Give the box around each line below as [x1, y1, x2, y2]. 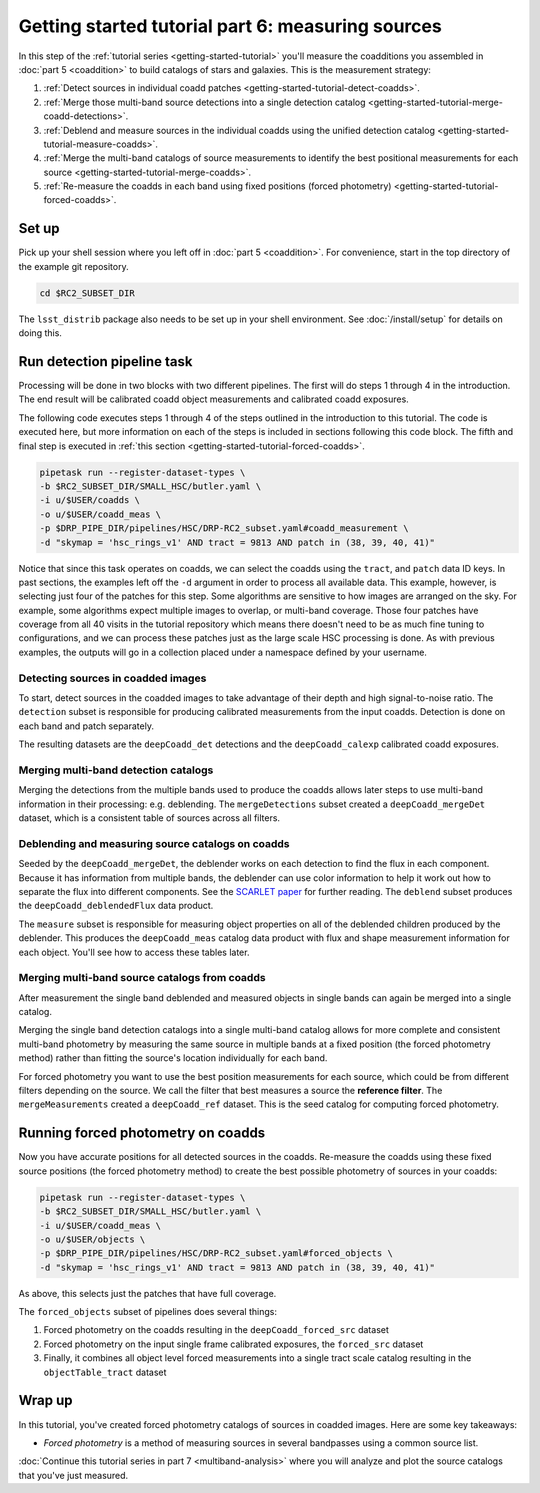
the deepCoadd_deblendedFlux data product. [18, 900, 214, 912]
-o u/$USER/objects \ [39, 1233, 146, 1245]
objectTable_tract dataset [43, 1366, 167, 1378]
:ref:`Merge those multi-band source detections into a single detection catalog [43, 96, 366, 108]
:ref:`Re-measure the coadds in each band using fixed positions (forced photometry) [43, 180, 392, 192]
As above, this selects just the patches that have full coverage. [18, 1287, 277, 1299]
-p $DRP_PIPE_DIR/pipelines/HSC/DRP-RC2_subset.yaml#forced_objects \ [39, 1248, 394, 1259]
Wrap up [18, 1392, 74, 1409]
